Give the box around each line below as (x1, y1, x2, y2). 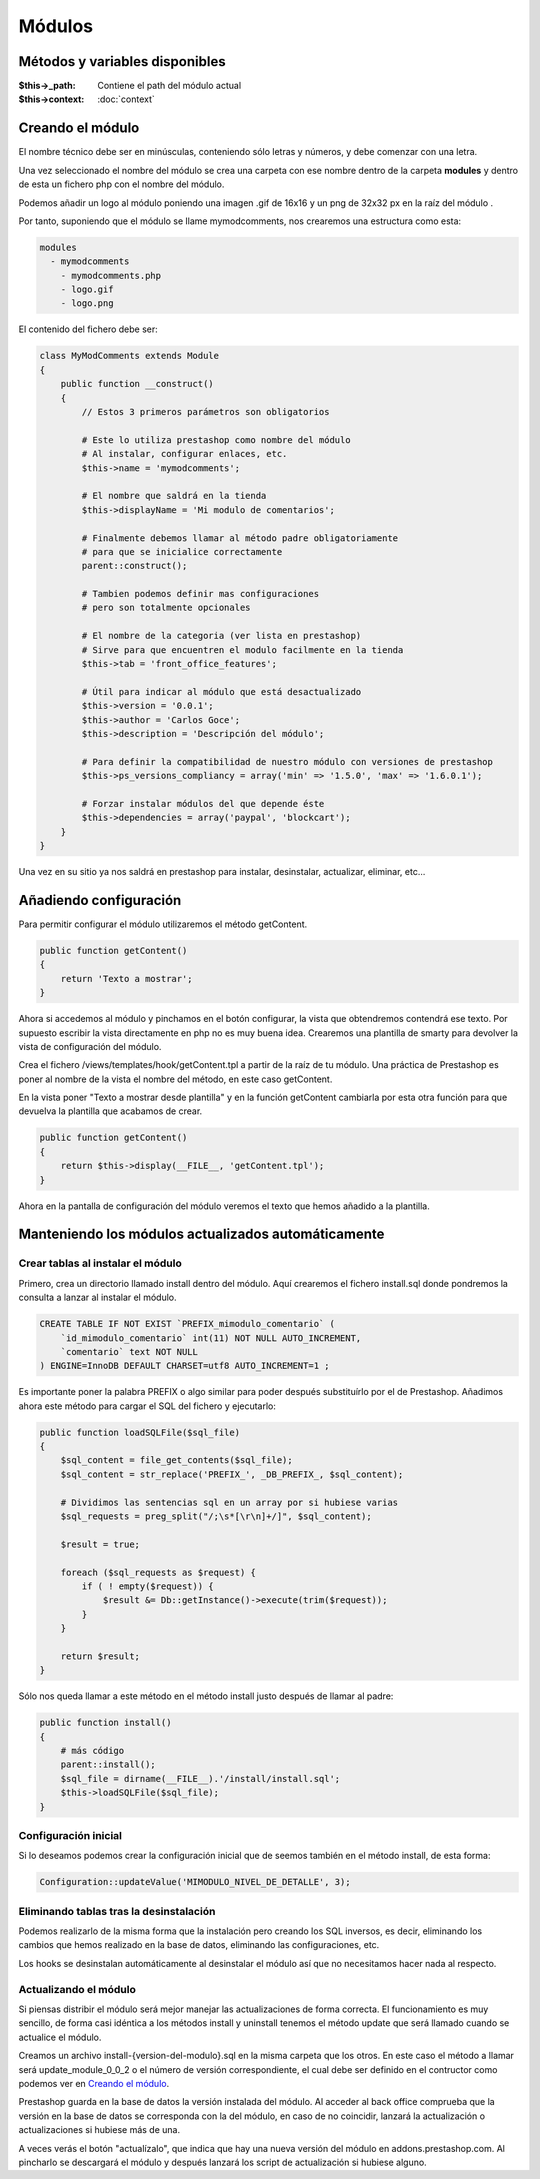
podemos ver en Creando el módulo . (18, 2077, 170, 2089)
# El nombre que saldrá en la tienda (81, 490, 267, 502)
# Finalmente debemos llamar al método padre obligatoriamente (81, 532, 399, 544)
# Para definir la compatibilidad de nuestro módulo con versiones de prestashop (81, 756, 494, 767)
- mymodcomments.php (60, 270, 162, 281)
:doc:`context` (97, 93, 155, 105)
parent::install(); (60, 1759, 157, 1770)
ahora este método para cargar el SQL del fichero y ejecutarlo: (18, 1400, 277, 1412)
